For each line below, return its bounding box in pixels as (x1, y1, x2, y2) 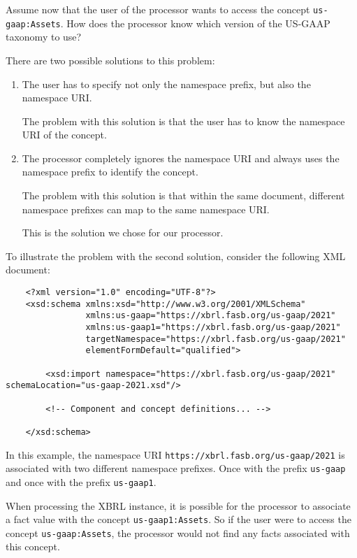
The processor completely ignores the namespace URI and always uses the (22, 150, 340, 165)
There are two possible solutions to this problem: (6, 52, 215, 67)
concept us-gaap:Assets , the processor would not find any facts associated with (6, 525, 350, 540)
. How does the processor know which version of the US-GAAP (60, 15, 330, 30)
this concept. (6, 539, 60, 554)
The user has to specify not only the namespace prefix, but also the (22, 76, 311, 91)
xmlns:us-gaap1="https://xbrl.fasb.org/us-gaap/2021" (85, 322, 341, 332)
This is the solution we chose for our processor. (22, 225, 224, 240)
